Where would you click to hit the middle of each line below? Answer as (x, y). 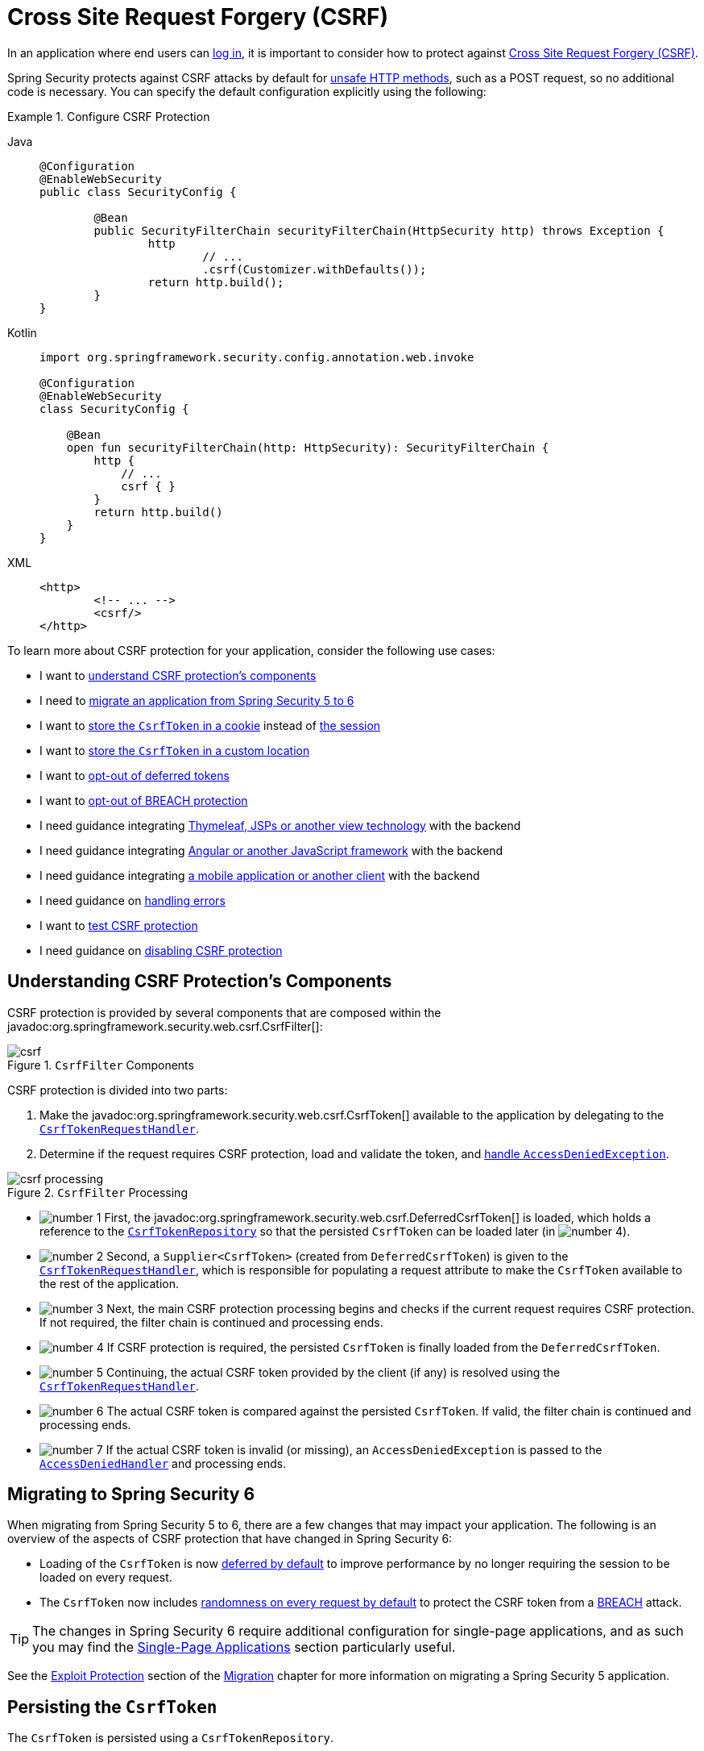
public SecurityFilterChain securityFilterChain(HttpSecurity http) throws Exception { (379, 230)
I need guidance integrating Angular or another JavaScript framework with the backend (271, 850)
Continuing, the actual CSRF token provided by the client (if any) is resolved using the (333, 1372)
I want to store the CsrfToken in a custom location (175, 750)
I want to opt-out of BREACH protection (144, 800)
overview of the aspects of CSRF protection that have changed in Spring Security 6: (230, 1539)
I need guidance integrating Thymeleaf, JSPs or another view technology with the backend (280, 825)
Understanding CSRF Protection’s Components (200, 982)
